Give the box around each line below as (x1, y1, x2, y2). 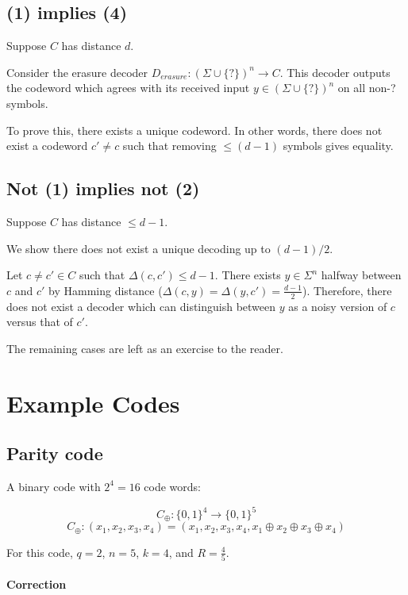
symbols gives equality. (283, 137, 394, 154)
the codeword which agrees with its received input (6, 79, 250, 96)
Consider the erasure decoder (6, 63, 148, 80)
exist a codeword (6, 137, 88, 154)
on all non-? (337, 79, 396, 96)
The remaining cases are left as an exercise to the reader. (6, 340, 283, 356)
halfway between (321, 267, 402, 283)
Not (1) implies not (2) (6, 176, 200, 201)
